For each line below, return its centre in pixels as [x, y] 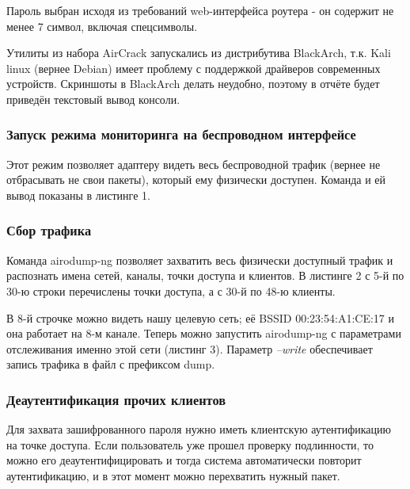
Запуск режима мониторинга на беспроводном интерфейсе [181, 134]
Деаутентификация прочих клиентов [116, 399]
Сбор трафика [49, 230]
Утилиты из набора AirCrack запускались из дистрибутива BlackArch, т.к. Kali [199, 53]
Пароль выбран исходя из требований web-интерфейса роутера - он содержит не [200, 10]
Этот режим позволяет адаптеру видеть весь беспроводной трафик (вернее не [194, 164]
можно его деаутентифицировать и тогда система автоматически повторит [184, 460]
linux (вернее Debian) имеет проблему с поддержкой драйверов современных [194, 68]
